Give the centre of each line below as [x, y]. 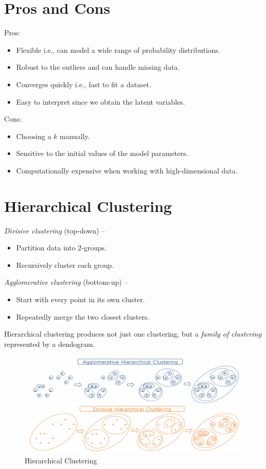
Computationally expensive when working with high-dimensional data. [127, 170]
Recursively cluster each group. [65, 265]
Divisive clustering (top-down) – [55, 230]
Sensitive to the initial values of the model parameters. [102, 153]
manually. [75, 136]
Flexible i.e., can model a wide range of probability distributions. [118, 50]
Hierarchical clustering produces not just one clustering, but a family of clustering [133, 334]
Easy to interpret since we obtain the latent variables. [100, 101]
